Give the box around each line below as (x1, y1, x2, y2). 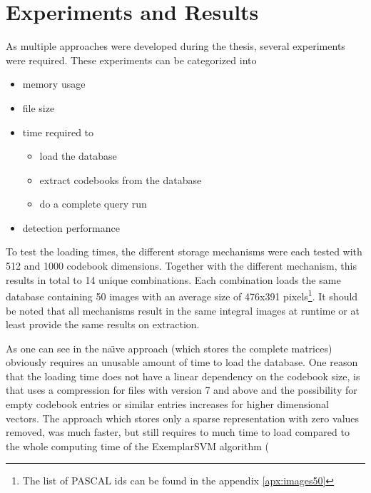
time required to (22, 124, 94, 139)
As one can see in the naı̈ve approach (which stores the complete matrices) (6, 340, 332, 355)
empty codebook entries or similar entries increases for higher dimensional (6, 397, 329, 412)
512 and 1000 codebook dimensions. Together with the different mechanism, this (6, 258, 357, 273)
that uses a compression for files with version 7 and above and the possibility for (6, 382, 357, 397)
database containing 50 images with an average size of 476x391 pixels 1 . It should (6, 287, 358, 303)
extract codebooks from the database (39, 172, 202, 187)
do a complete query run (39, 196, 147, 211)
